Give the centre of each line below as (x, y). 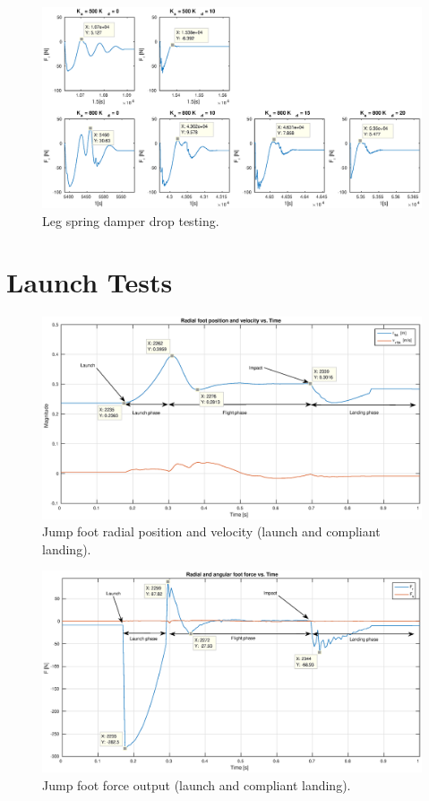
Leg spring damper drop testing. (131, 220)
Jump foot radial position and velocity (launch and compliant (211, 531)
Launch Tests (90, 282)
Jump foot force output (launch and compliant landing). (197, 784)
